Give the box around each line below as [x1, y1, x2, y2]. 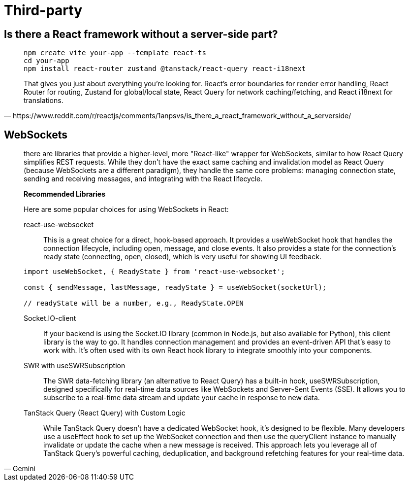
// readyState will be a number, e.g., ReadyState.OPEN [24, 299, 244, 308]
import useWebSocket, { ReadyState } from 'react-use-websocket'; [24, 268, 285, 276]
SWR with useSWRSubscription [24, 361, 126, 370]
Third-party [4, 2, 83, 19]
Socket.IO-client [24, 314, 76, 323]
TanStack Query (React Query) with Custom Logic [24, 409, 186, 417]
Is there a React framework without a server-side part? [4, 28, 278, 40]
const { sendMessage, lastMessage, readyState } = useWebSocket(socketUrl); [24, 283, 327, 292]
